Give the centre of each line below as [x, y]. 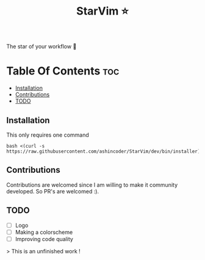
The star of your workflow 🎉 [41, 46]
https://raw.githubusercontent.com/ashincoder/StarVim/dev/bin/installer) [103, 151]
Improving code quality [44, 239]
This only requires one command [48, 135]
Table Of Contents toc [63, 71]
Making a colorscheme [44, 232]
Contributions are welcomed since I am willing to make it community [92, 185]
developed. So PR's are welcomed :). [53, 191]
